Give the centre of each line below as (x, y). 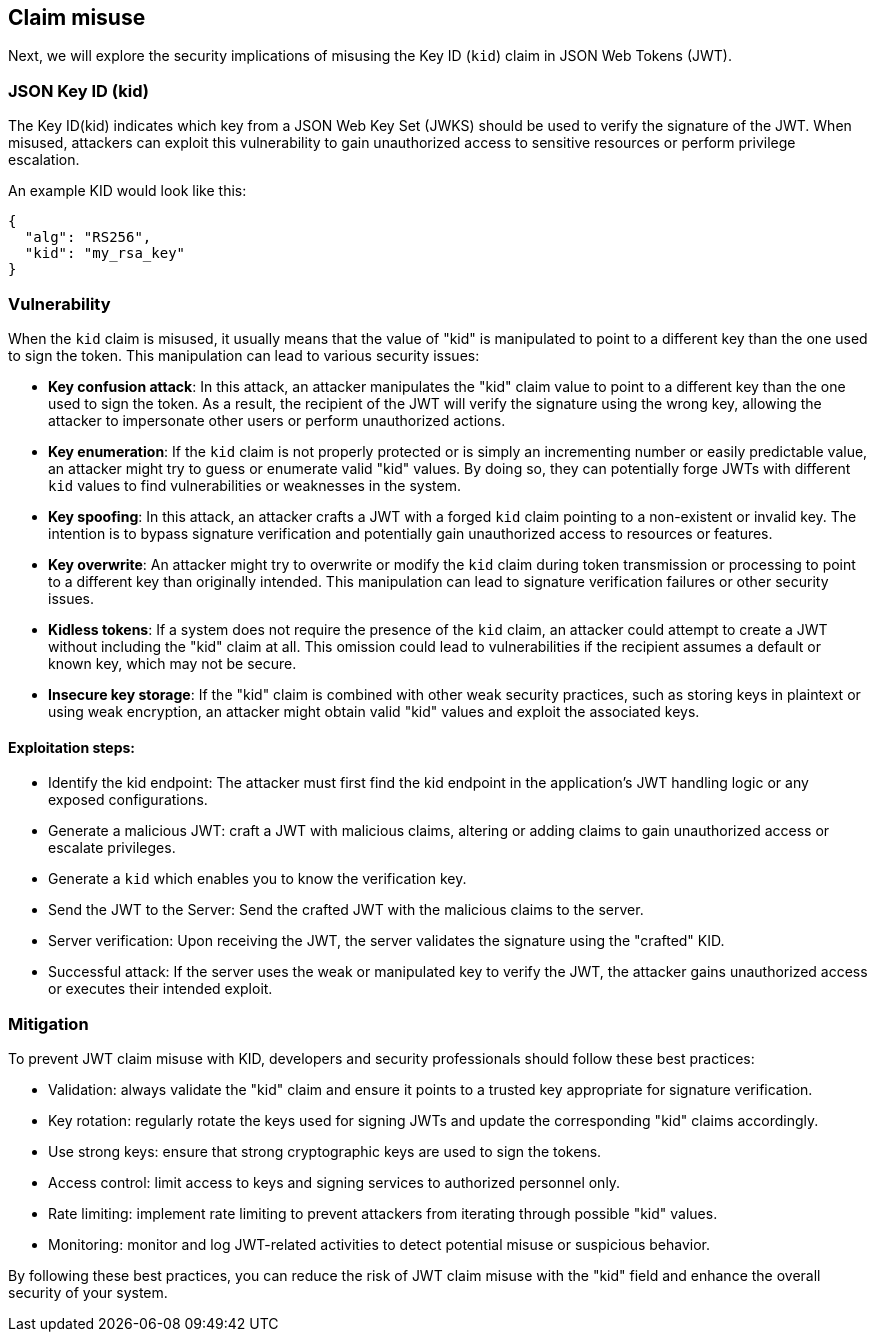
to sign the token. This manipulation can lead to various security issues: (244, 355)
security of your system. (88, 1292)
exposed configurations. (128, 800)
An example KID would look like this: (127, 191)
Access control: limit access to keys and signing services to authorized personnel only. (334, 1182)
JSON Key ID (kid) (78, 90)
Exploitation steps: (71, 747)
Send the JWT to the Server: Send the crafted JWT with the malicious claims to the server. (346, 910)
